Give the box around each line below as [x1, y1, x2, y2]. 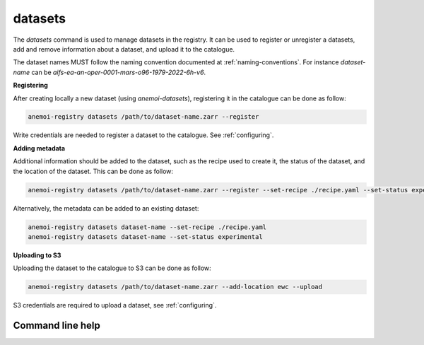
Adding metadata [13, 144, 66, 152]
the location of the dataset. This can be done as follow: [13, 167, 173, 175]
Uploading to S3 [13, 251, 61, 259]
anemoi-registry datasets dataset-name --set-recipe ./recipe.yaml [28, 223, 267, 231]
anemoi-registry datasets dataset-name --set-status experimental [28, 233, 263, 240]
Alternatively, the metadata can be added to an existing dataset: [13, 204, 199, 212]
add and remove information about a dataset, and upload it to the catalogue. [13, 45, 235, 53]
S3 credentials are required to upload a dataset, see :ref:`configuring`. [13, 301, 217, 310]
